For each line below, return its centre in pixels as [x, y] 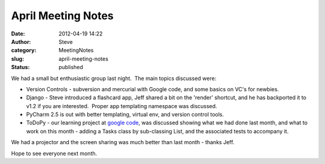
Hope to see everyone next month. [54, 153]
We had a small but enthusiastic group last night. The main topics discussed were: [114, 78]
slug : [17, 59]
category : [24, 50]
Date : [18, 34]
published [71, 67]
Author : [21, 41]
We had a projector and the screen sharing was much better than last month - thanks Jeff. [123, 142]
